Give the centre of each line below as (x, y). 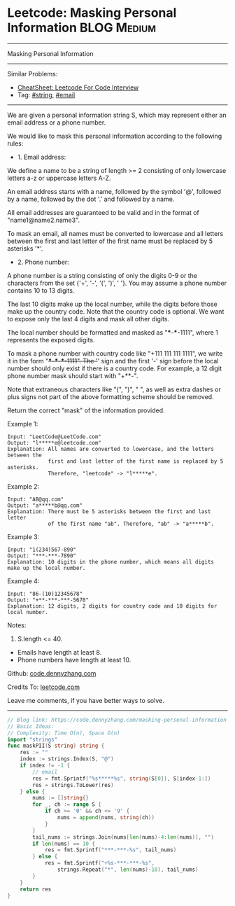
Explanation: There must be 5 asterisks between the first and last (109, 511)
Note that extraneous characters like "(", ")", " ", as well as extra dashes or (114, 389)
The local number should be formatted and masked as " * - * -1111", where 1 (113, 332)
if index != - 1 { (45, 766)
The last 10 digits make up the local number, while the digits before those (113, 304)
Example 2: (23, 486)
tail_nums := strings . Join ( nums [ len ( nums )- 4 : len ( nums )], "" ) (123, 837)
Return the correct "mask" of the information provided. (86, 410)
